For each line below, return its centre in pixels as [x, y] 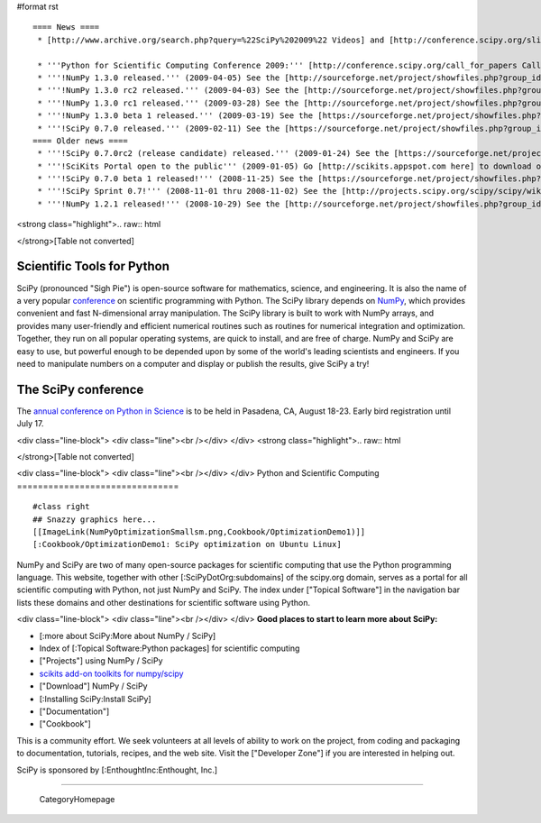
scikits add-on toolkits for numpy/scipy [111, 673]
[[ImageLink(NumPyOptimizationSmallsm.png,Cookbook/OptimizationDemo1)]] [199, 531]
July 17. [30, 424]
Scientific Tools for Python [93, 266]
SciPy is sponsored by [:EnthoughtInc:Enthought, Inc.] [117, 770]
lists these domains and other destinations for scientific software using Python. [164, 602]
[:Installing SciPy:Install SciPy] [96, 699]
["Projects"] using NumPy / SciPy [101, 661]
